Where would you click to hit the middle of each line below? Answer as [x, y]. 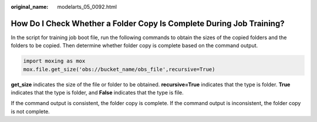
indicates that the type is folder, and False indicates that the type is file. [97, 93]
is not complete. [30, 111]
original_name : [30, 7]
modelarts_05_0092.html [87, 7]
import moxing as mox [54, 61]
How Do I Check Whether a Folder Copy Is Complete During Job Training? [148, 23]
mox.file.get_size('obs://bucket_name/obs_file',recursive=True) [119, 69]
